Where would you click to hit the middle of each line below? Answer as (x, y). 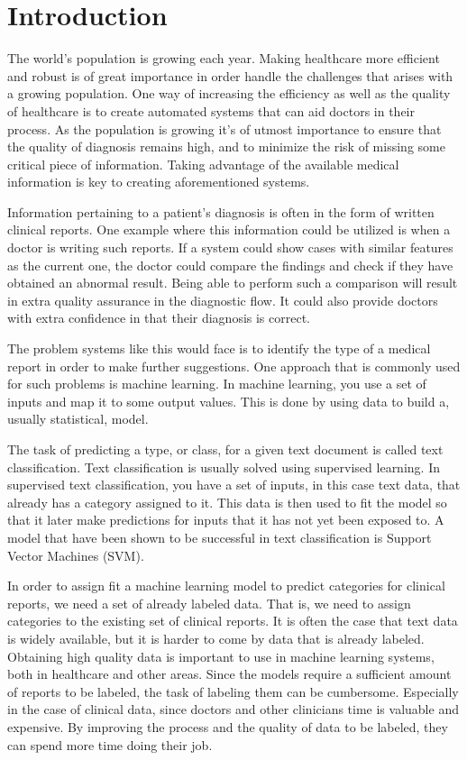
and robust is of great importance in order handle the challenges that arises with (230, 75)
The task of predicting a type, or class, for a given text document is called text (225, 449)
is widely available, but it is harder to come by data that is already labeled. (216, 638)
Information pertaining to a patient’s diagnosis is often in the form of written (221, 211)
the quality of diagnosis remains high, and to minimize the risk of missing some (226, 147)
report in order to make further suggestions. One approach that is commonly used (234, 366)
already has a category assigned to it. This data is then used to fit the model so (227, 502)
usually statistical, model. (78, 419)
